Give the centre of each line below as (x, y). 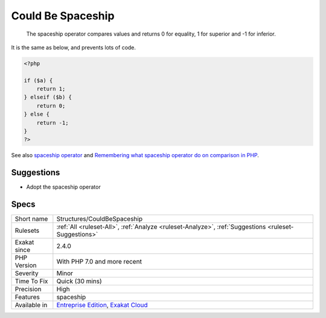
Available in (31, 305)
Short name (31, 219)
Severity (27, 273)
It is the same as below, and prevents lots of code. (73, 47)
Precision (28, 289)
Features (27, 297)
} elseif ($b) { (48, 97)
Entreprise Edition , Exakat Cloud (102, 305)
